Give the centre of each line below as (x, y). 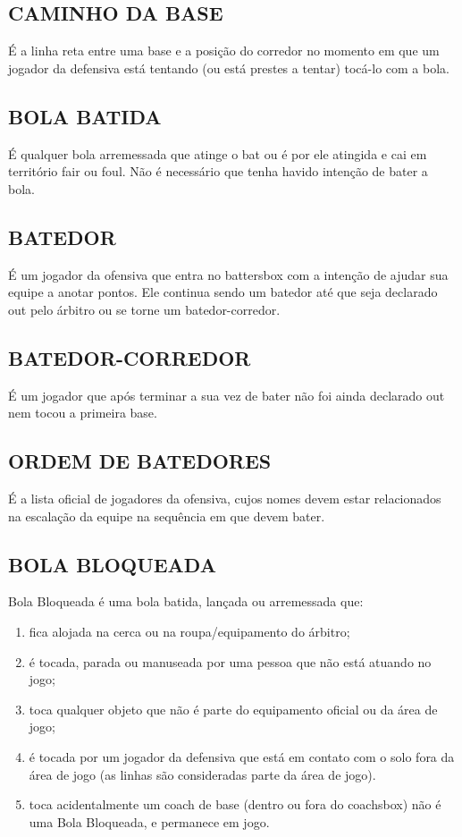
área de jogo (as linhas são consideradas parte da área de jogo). (202, 774)
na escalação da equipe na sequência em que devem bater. (167, 516)
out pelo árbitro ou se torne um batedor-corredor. (144, 309)
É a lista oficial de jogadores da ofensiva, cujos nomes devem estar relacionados (225, 498)
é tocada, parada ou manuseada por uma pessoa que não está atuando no (230, 661)
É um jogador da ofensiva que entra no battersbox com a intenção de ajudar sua (228, 274)
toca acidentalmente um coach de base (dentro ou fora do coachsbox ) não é (235, 804)
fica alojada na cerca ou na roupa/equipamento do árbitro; (189, 631)
